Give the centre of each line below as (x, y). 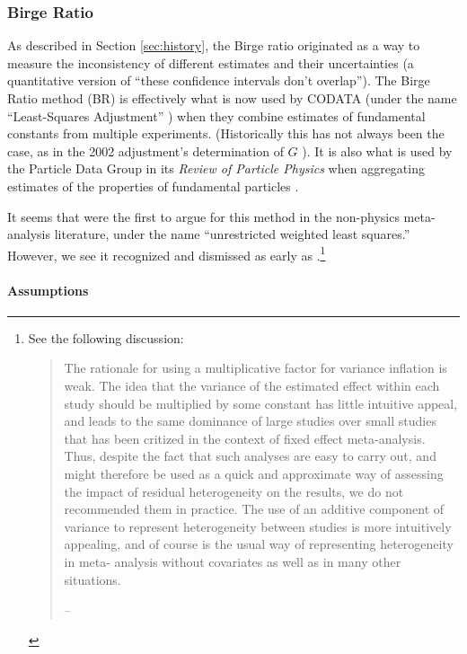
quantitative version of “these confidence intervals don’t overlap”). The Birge (219, 80)
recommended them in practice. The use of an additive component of (254, 509)
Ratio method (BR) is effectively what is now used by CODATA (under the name (232, 98)
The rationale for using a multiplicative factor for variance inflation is (256, 368)
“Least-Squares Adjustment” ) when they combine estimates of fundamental (216, 115)
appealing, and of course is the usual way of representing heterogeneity (259, 544)
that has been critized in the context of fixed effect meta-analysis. (245, 438)
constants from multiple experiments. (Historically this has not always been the (226, 133)
